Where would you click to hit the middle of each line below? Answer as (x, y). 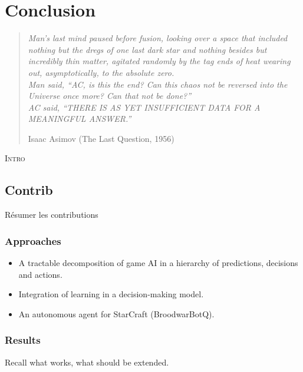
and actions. (40, 274)
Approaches (33, 240)
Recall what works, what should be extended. (87, 362)
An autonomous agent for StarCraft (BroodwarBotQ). (116, 313)
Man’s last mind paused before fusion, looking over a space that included (158, 38)
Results (23, 340)
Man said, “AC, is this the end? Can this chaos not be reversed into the (158, 84)
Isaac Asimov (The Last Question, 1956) (101, 138)
